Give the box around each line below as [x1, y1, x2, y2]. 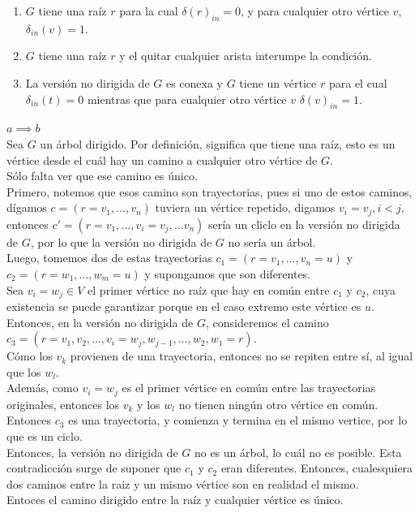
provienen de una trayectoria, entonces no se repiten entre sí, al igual [70, 347, 413, 364]
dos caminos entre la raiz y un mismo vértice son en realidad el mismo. [6, 475, 359, 492]
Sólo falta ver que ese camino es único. [6, 167, 198, 184]
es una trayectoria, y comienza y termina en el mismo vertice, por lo [68, 412, 408, 429]
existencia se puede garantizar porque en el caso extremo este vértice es [6, 298, 361, 315]
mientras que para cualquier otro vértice [87, 90, 287, 107]
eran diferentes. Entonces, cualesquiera [220, 459, 413, 476]
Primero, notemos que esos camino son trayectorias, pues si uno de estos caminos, [6, 183, 413, 200]
